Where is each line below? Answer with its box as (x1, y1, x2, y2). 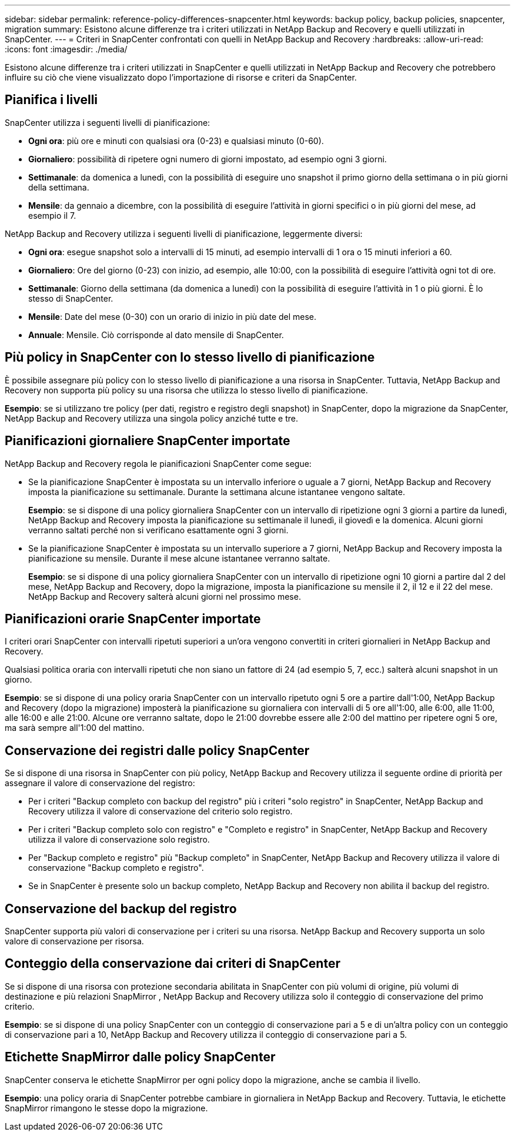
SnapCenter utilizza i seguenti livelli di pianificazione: (5, 117, 210, 128)
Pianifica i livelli (5, 92, 98, 108)
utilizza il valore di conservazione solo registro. (28, 834, 210, 845)
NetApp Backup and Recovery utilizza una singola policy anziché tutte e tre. (5, 413, 298, 423)
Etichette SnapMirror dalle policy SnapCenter (5, 1050, 276, 1065)
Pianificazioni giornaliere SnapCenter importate (5, 433, 290, 449)
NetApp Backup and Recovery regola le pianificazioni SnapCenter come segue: (5, 458, 312, 469)
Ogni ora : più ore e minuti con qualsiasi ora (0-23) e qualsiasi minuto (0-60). (28, 135, 324, 146)
